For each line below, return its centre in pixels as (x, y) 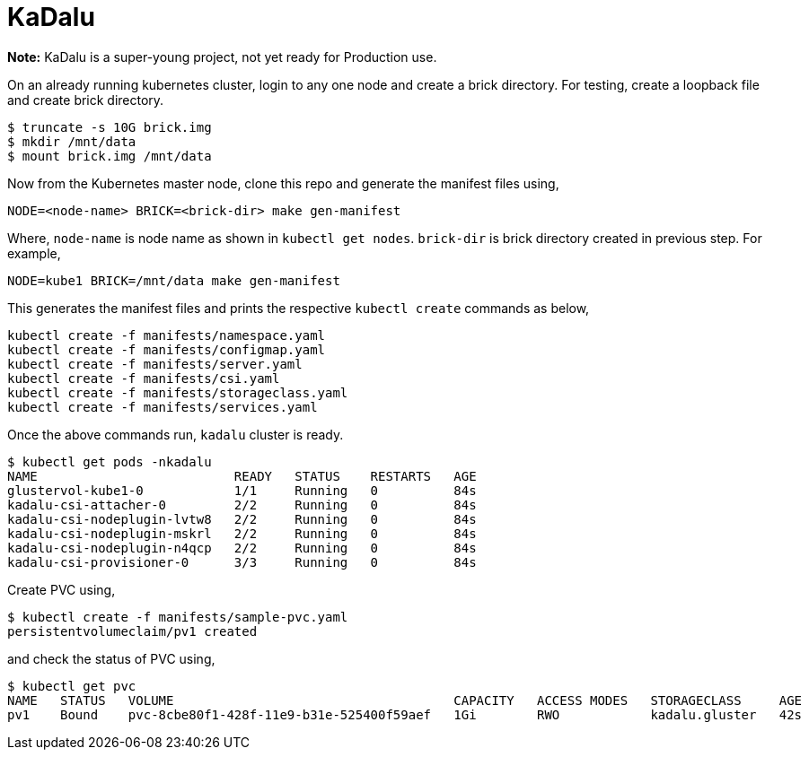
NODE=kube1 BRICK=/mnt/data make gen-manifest (174, 280)
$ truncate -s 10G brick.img (110, 127)
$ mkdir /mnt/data (72, 141)
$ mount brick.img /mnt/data (110, 156)
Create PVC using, (62, 589)
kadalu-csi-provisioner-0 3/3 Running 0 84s (242, 562)
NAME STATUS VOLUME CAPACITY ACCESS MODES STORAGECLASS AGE (405, 700)
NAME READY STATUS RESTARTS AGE (242, 476)
